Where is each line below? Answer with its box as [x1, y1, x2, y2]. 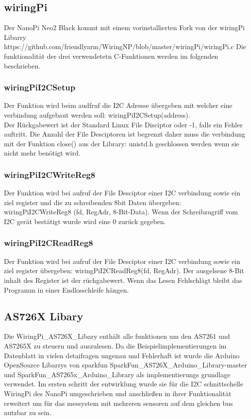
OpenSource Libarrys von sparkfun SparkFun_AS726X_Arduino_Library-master [4, 360, 247, 370]
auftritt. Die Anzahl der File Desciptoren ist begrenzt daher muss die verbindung [4, 129, 245, 139]
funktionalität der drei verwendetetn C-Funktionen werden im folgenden [4, 51, 218, 61]
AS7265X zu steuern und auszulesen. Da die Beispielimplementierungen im [4, 340, 227, 350]
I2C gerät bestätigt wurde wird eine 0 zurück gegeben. [4, 216, 166, 226]
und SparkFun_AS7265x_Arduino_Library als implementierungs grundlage [4, 369, 231, 379]
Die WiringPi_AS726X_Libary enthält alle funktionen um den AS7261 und [4, 331, 230, 341]
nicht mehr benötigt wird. [4, 148, 81, 158]
